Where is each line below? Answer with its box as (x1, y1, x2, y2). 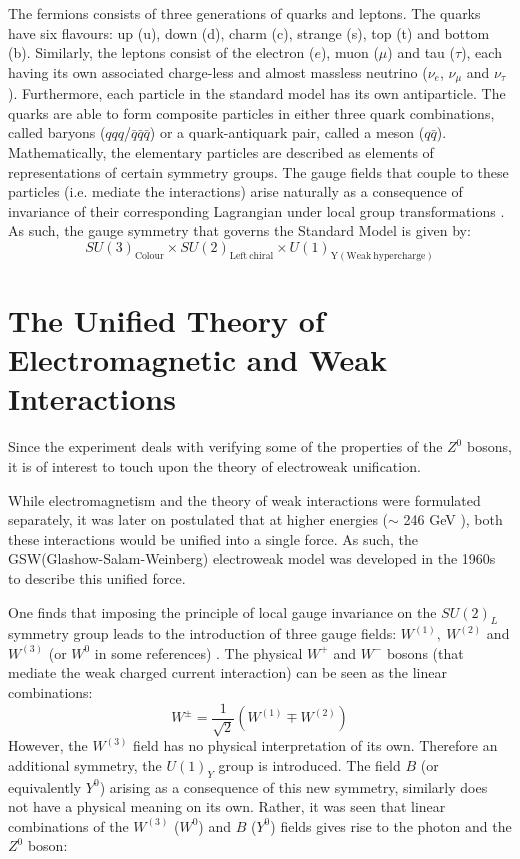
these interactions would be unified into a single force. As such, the (8, 528, 418, 549)
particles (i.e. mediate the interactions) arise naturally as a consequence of (8, 181, 463, 202)
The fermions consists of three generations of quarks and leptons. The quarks (8, 3, 481, 23)
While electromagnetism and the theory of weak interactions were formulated (8, 489, 481, 510)
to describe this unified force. (8, 567, 186, 588)
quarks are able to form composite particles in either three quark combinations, (8, 102, 495, 123)
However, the (8, 735, 88, 756)
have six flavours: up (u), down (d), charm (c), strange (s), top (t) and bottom (8, 22, 490, 43)
